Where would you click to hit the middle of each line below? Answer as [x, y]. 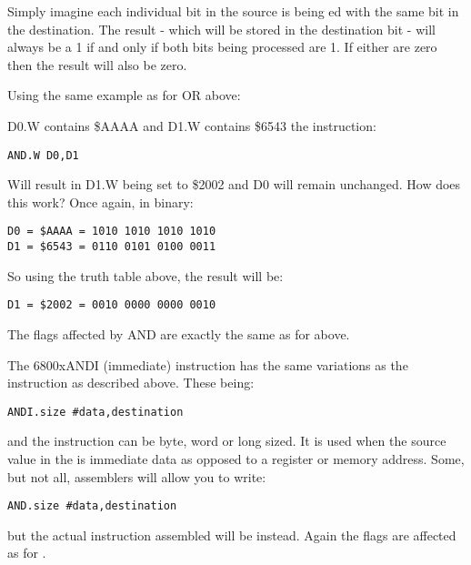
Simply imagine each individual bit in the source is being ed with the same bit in [233, 11]
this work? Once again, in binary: [100, 202]
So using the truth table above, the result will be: [145, 275]
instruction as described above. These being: [131, 383]
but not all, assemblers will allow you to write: [137, 476]
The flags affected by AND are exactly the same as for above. [179, 333]
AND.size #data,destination [92, 506]
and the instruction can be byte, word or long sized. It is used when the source [227, 441]
